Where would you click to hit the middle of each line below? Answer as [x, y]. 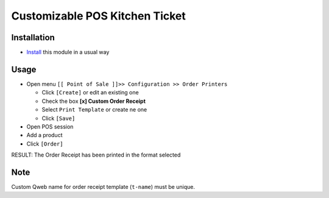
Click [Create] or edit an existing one [90, 93]
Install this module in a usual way [68, 52]
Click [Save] [58, 118]
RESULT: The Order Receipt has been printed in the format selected [96, 155]
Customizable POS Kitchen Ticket [98, 16]
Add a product [44, 135]
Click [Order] [45, 144]
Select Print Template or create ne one [94, 110]
